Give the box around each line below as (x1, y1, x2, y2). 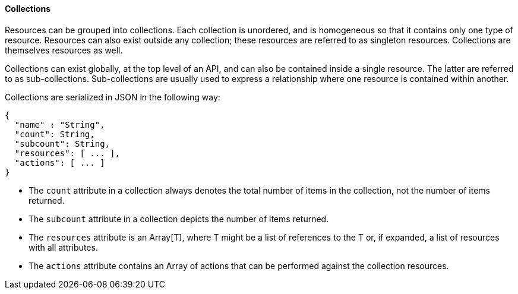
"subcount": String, (14, 138, 110, 148)
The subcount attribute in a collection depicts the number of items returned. (29, 213, 329, 224)
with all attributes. (29, 242, 98, 252)
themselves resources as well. (5, 45, 123, 55)
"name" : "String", (14, 119, 105, 129)
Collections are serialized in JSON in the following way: (5, 91, 220, 102)
